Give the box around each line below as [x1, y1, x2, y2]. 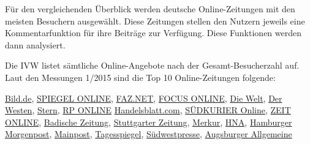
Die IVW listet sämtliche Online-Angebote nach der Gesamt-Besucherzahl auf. [5, 59, 300, 72]
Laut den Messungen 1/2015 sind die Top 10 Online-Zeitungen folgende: [5, 70, 276, 83]
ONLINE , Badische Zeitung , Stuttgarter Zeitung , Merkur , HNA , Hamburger [5, 115, 292, 128]
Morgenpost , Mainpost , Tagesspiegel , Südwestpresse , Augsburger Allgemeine [5, 127, 292, 140]
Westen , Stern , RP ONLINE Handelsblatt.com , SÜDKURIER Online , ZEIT [5, 104, 291, 116]
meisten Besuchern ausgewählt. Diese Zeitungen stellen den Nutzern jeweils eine [5, 14, 305, 27]
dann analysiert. [5, 38, 66, 51]
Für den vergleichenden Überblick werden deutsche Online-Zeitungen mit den [5, 2, 295, 15]
